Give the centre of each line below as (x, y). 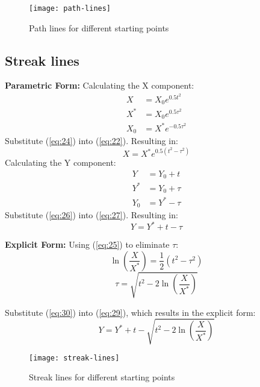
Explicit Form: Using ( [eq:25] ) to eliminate (87, 244)
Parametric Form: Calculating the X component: (100, 85)
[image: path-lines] (70, 8)
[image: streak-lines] (74, 358)
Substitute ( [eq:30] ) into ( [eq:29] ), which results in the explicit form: (130, 312)
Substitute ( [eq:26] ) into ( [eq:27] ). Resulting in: (91, 215)
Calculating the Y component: (60, 162)
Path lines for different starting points (99, 27)
